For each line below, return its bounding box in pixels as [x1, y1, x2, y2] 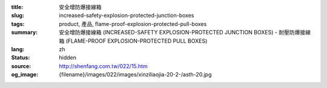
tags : [11, 20, 25, 27]
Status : [11, 54, 30, 61]
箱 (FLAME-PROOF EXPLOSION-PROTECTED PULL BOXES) [59, 37, 208, 45]
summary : [11, 29, 38, 36]
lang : [11, 45, 25, 52]
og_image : [11, 71, 39, 78]
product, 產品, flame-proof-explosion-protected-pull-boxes [59, 20, 207, 27]
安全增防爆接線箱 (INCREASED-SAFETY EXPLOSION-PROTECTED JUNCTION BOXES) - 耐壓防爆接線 [59, 29, 311, 36]
